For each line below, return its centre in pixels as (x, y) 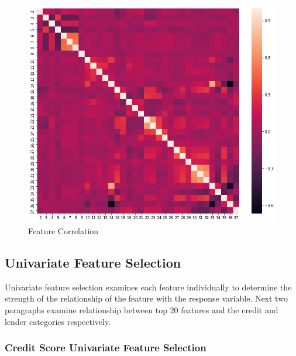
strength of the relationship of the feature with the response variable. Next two (146, 298)
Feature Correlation (63, 231)
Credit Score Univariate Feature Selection (106, 348)
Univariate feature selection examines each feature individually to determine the (148, 287)
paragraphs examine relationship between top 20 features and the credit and (142, 310)
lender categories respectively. (58, 321)
